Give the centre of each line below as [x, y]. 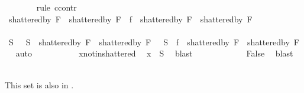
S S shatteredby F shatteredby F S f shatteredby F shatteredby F [154, 41]
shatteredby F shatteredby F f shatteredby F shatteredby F [130, 19]
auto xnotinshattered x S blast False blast [154, 53]
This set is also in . [39, 84]
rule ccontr [56, 7]
